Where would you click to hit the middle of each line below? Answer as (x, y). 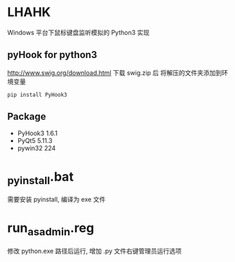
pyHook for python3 (52, 55)
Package (27, 117)
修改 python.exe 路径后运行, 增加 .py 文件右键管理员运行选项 (95, 251)
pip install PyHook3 (38, 95)
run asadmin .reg (51, 229)
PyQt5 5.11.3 (35, 141)
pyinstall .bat (40, 178)
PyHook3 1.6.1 (38, 133)
